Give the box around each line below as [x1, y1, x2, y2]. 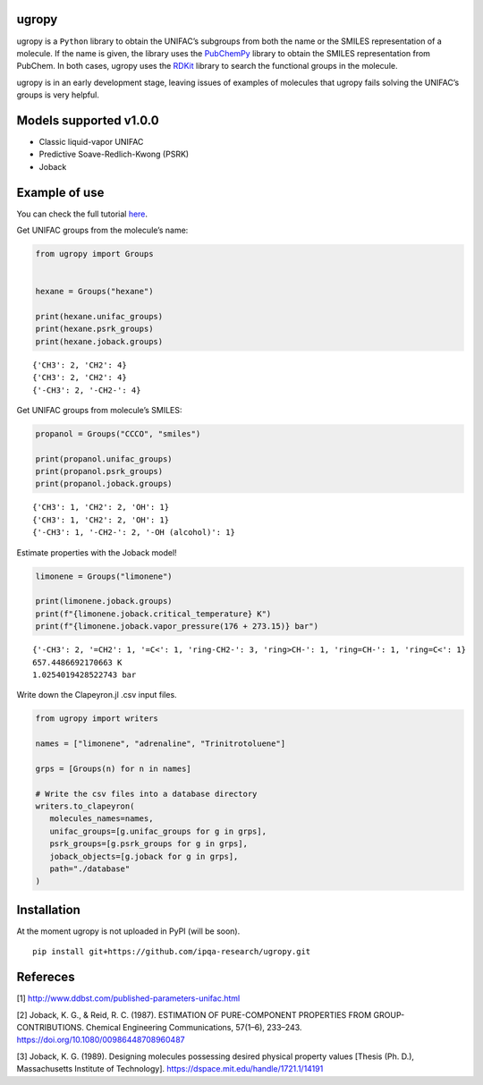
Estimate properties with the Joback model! [16, 547, 178, 558]
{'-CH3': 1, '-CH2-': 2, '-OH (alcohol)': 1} [32, 528, 236, 538]
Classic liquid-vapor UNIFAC [38, 136, 144, 147]
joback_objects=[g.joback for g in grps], [49, 851, 239, 861]
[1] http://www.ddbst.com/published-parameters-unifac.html [16, 993, 241, 1004]
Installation [16, 902, 80, 917]
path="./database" [49, 864, 131, 874]
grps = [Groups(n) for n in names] [35, 763, 191, 774]
